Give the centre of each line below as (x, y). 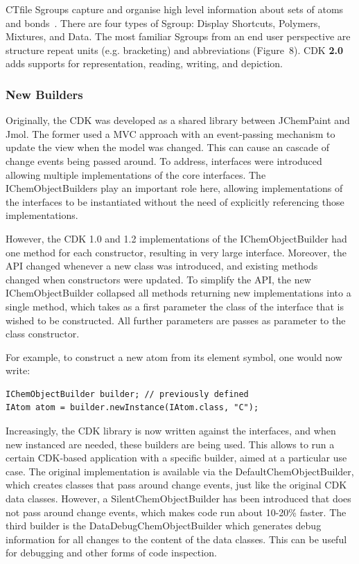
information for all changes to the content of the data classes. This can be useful (176, 539)
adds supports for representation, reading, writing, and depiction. (145, 63)
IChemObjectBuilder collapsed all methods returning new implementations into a (178, 293)
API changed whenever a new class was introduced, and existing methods (162, 266)
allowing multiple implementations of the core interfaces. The (136, 174)
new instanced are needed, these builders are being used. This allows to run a (170, 444)
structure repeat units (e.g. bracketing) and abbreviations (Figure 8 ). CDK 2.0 (174, 50)
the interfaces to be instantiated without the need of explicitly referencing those (175, 201)
